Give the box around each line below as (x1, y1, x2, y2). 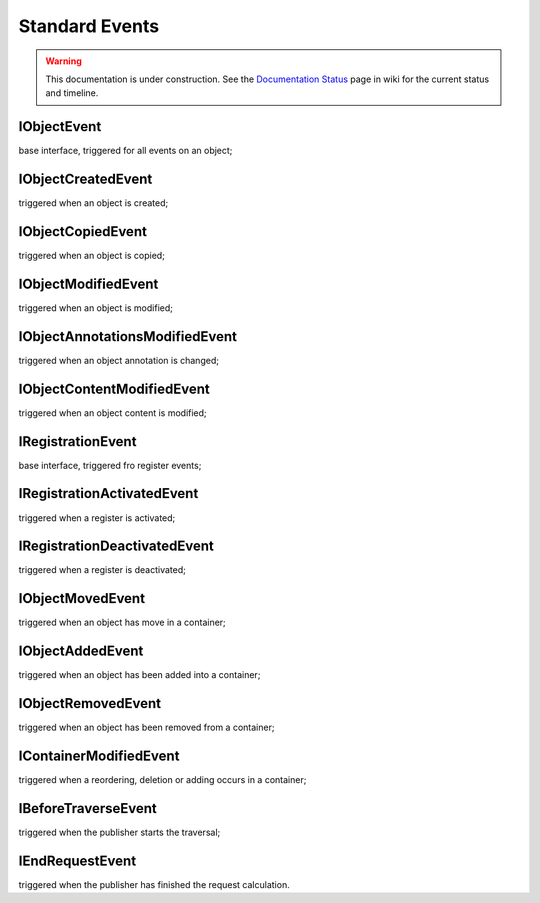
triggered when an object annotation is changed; (18, 354, 220, 366)
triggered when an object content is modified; (18, 406, 207, 419)
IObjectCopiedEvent (18, 223, 147, 240)
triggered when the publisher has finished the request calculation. (18, 878, 290, 890)
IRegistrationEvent (18, 433, 137, 450)
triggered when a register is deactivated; (18, 564, 187, 576)
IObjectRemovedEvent (18, 695, 162, 712)
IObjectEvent (18, 118, 102, 135)
